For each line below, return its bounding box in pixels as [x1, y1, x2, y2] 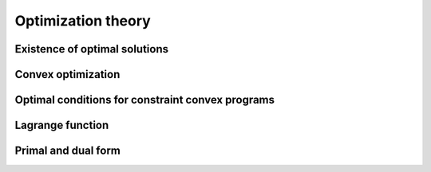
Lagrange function [14, 119, 109, 132]
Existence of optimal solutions [14, 42, 169, 56]
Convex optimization [14, 68, 121, 81]
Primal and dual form [14, 144, 121, 158]
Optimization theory [14, 12, 151, 29]
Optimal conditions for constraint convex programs [14, 93, 275, 107]
